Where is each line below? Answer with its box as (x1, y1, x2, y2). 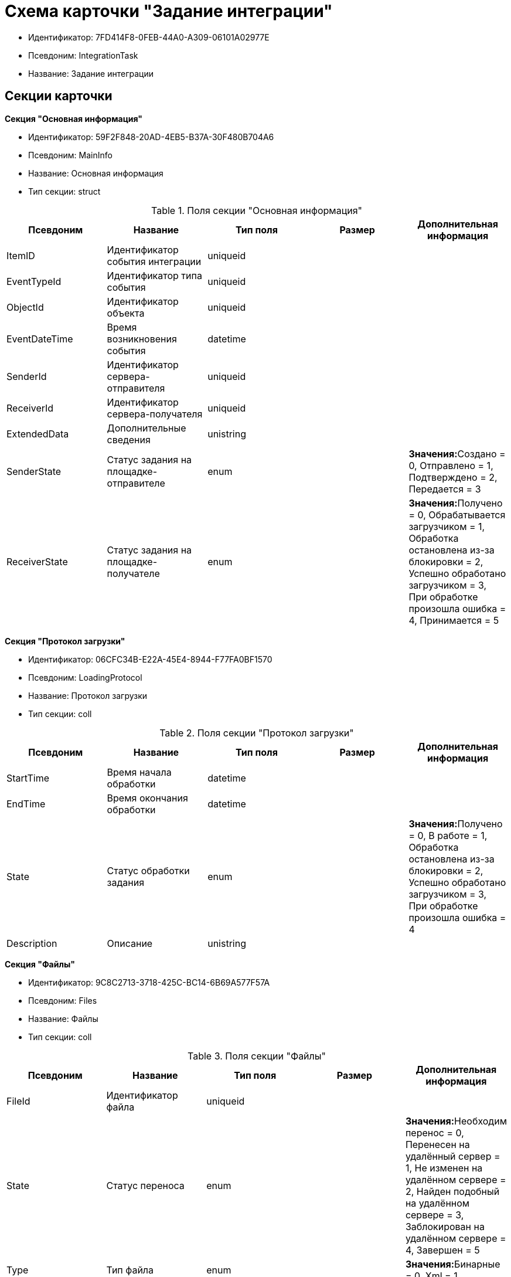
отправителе (107, 477, 165, 489)
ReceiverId (6, 402, 54, 414)
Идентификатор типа (107, 269, 202, 281)
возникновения (107, 332, 177, 345)
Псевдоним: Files (28, 995, 97, 1006)
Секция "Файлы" (5, 959, 75, 969)
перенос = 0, (405, 1126, 464, 1139)
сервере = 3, (405, 1208, 464, 1221)
